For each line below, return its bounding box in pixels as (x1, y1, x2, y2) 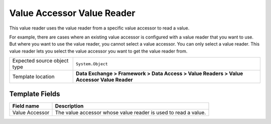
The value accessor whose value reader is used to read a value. (55, 109, 206, 116)
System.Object (75, 61, 108, 66)
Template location (12, 73, 55, 80)
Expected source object (12, 57, 69, 64)
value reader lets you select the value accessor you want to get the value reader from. (9, 48, 188, 54)
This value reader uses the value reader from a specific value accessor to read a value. (9, 25, 190, 31)
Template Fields (9, 89, 60, 98)
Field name (12, 102, 40, 109)
